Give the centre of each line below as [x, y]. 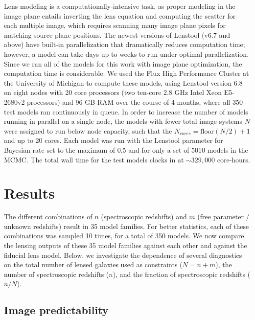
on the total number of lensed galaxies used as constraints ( [93, 264]
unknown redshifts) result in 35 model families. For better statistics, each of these [127, 226]
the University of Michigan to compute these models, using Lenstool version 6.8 [123, 82]
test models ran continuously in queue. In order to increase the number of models [126, 111]
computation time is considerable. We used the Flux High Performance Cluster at [127, 73]
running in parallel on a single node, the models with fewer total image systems [123, 121]
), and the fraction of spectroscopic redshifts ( [182, 274]
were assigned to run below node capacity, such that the [88, 130]
